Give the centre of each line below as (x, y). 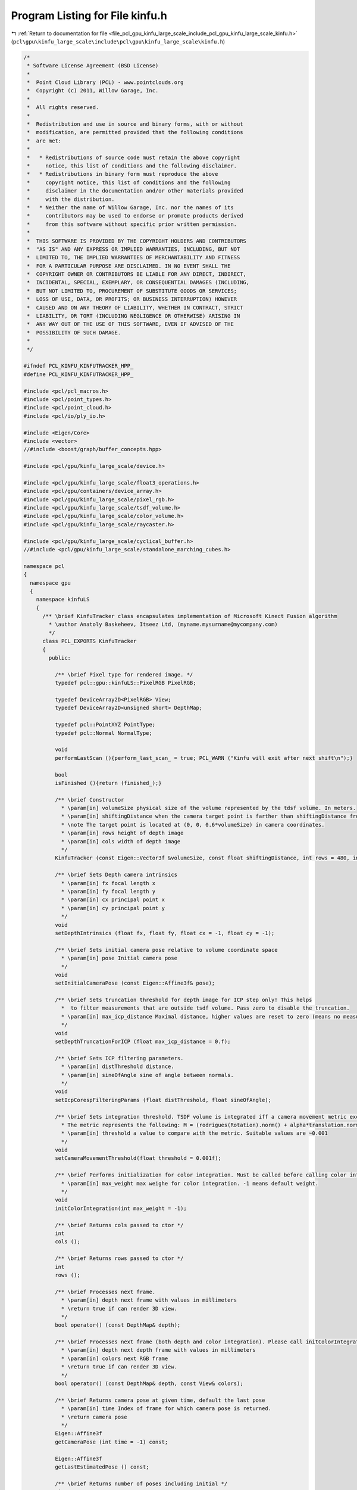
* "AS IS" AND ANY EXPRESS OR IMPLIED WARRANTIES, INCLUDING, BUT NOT (134, 249)
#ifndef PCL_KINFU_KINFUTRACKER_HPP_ (79, 366)
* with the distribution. (71, 199)
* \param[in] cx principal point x (113, 900)
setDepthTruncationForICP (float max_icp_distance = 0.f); (143, 1042)
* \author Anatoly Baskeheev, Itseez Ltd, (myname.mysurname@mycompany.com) (163, 625)
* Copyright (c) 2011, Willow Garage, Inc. (93, 91)
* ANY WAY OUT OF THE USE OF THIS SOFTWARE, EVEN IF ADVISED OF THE (131, 324)
